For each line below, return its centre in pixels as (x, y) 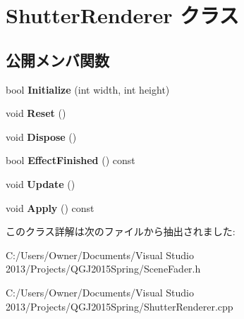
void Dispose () (41, 136)
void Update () (41, 183)
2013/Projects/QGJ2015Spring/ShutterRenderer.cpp (120, 306)
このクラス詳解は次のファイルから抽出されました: (121, 231)
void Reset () (36, 113)
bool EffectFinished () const (71, 160)
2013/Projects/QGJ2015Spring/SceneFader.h (103, 269)
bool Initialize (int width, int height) (88, 89)
